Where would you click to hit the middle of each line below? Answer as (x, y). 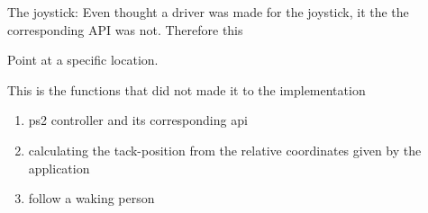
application (59, 168)
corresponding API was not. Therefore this (125, 29)
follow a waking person (91, 198)
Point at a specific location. (83, 60)
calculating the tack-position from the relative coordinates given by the (225, 150)
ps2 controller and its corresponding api (138, 120)
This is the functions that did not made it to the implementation (187, 89)
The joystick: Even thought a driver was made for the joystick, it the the (208, 12)
